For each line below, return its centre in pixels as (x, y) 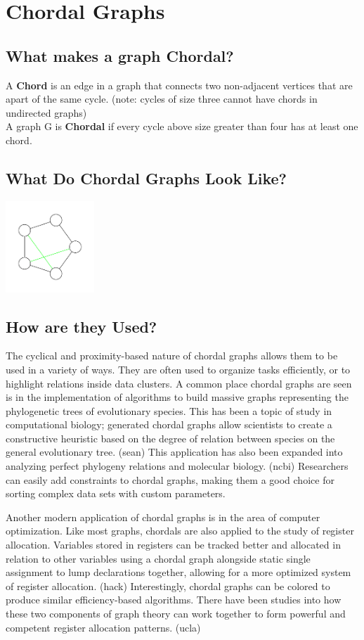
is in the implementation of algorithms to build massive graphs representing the (177, 397)
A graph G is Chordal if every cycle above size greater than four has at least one (182, 126)
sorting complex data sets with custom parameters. (116, 493)
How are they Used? (82, 326)
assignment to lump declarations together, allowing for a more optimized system (178, 572)
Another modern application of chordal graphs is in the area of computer (163, 517)
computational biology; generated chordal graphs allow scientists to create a (169, 424)
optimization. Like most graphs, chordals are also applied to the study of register (180, 531)
